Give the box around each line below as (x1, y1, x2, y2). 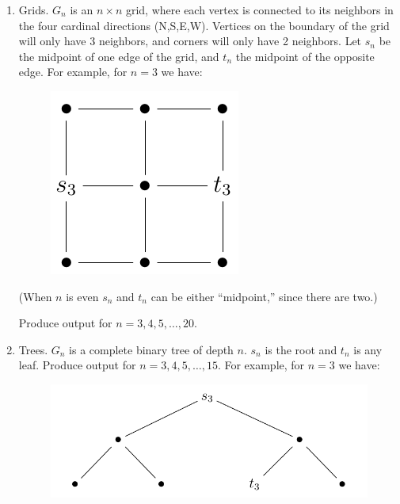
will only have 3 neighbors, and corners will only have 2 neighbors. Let (18, 32, 362, 49)
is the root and (265, 341, 337, 357)
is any (353, 341, 383, 357)
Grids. (18, 2, 49, 17)
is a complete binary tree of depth (69, 341, 234, 357)
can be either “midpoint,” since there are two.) (150, 288, 378, 304)
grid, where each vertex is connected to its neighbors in (125, 2, 394, 17)
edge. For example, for (18, 63, 128, 80)
